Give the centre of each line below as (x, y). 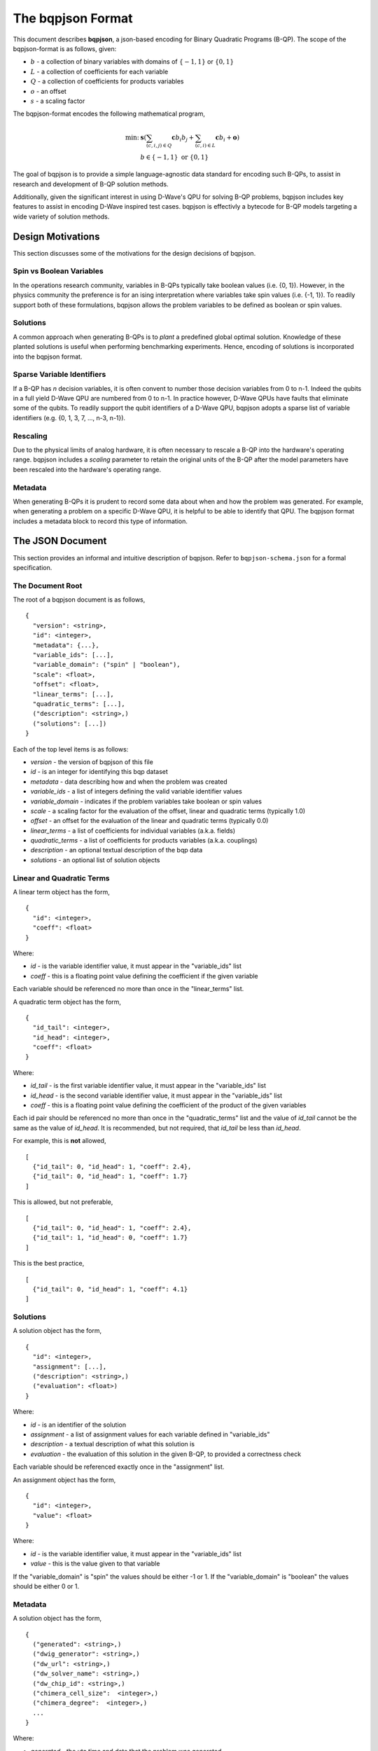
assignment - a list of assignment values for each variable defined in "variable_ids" (150, 1434)
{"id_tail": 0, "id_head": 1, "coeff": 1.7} (110, 1176)
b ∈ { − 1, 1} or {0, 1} (175, 157)
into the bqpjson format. (48, 357)
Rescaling (30, 436)
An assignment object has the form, (64, 1480)
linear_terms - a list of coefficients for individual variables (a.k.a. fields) (133, 831)
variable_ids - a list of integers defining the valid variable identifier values (136, 791)
